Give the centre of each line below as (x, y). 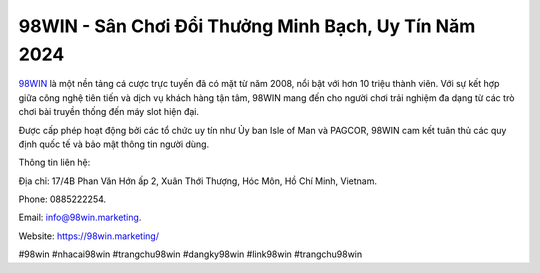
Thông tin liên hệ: (54, 162)
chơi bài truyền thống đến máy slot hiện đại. (109, 112)
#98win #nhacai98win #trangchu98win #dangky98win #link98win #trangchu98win (190, 254)
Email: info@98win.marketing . (80, 217)
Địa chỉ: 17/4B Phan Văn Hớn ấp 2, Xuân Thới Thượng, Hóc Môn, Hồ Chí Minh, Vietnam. (198, 181)
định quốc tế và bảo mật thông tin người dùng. (114, 144)
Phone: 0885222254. (62, 199)
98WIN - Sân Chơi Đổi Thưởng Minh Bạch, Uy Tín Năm (247, 26)
